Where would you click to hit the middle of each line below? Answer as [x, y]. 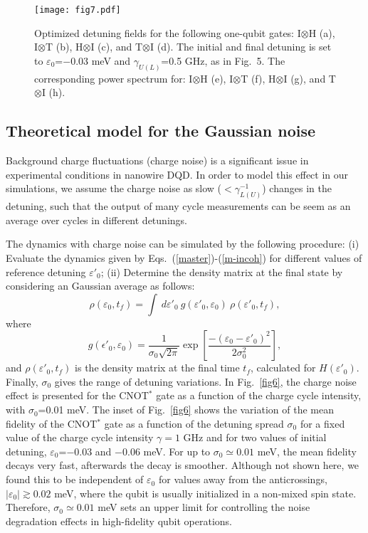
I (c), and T [117, 47]
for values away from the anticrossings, [243, 479]
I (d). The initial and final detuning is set [241, 47]
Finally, [22, 381]
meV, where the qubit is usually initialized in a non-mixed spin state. [205, 493]
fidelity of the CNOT [52, 423]
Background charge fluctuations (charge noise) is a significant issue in [157, 160]
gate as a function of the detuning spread [194, 423]
